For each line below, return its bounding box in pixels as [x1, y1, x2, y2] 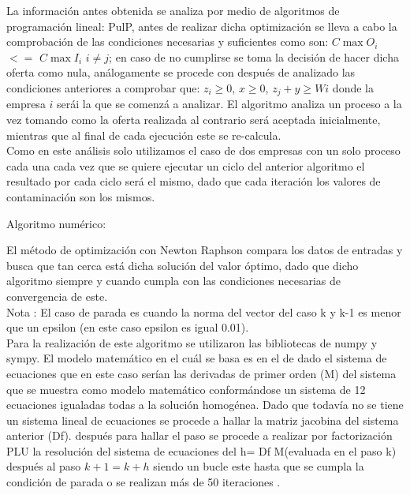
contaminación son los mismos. [6, 188, 155, 204]
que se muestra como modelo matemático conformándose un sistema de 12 [6, 381, 366, 397]
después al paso [6, 458, 81, 474]
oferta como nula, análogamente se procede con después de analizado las [6, 64, 356, 81]
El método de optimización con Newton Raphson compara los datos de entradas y [6, 242, 403, 258]
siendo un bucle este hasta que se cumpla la [153, 458, 364, 474]
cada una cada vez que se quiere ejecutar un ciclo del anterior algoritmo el [6, 157, 365, 174]
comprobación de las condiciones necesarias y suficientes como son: [6, 33, 329, 50]
